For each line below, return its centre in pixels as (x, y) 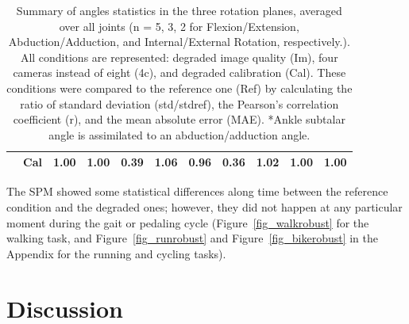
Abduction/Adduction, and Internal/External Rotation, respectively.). (179, 42)
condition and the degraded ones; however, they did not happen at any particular (204, 207)
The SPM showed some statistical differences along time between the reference (197, 191)
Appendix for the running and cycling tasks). (116, 253)
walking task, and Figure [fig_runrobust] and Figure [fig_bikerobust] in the (193, 238)
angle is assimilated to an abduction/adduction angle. (179, 134)
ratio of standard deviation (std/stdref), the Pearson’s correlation (179, 103)
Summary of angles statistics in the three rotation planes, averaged (179, 10)
